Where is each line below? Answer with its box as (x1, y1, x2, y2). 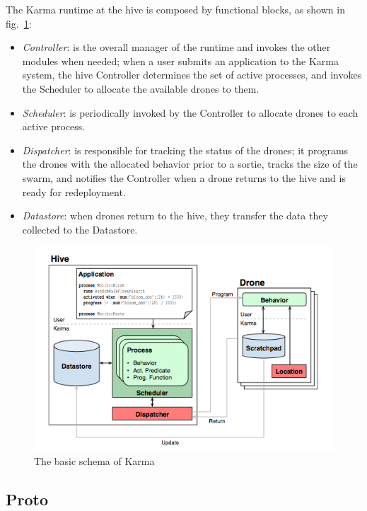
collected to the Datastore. (22, 222, 138, 236)
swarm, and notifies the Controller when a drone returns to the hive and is (22, 170, 346, 185)
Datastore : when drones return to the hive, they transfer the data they (22, 208, 328, 223)
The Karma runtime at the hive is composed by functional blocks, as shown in (6, 2, 345, 16)
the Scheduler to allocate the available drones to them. (22, 81, 260, 96)
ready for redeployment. (22, 184, 126, 199)
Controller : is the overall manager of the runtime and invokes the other (22, 40, 331, 54)
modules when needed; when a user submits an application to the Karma (22, 53, 339, 68)
